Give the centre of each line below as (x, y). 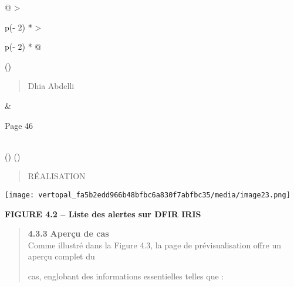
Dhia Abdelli (51, 86)
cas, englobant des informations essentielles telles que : (126, 276)
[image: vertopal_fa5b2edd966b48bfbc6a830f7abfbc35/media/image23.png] (148, 195)
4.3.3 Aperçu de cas (68, 233)
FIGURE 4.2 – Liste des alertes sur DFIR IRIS (103, 213)
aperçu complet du (61, 256)
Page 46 (19, 125)
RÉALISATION (57, 176)
